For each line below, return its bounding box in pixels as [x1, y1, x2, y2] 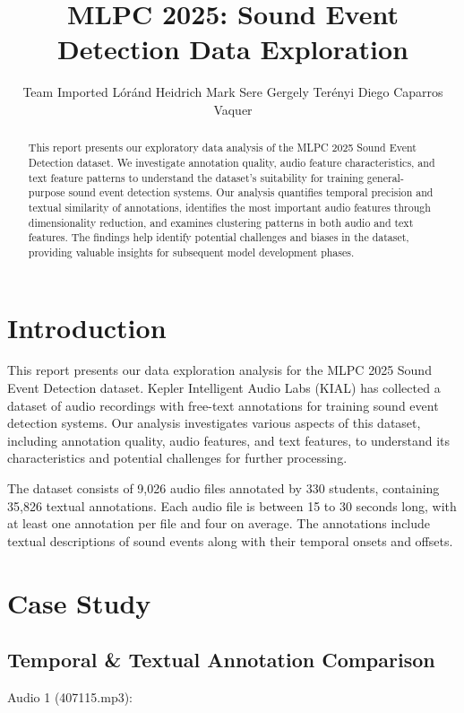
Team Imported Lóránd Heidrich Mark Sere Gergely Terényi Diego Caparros [22, 83, 443, 101]
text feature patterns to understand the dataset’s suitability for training [28, 170, 364, 185]
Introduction [7, 309, 167, 345]
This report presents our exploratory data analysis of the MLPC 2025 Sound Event [28, 140, 417, 155]
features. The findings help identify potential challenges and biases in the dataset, [28, 230, 409, 245]
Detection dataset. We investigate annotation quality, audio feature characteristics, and [28, 154, 435, 170]
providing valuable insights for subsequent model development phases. [28, 244, 355, 259]
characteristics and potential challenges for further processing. [7, 448, 348, 467]
